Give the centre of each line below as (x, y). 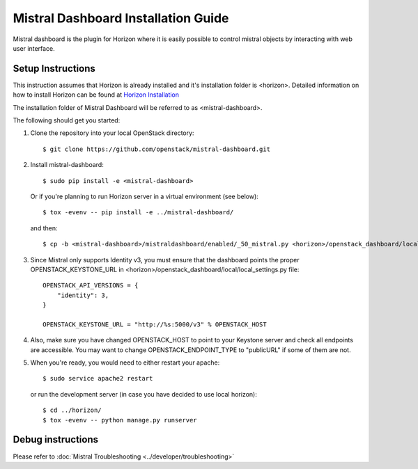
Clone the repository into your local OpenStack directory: (112, 133)
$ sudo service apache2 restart (98, 379)
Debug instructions (56, 439)
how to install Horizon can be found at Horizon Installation (96, 95)
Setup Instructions (54, 69)
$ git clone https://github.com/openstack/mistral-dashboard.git (157, 149)
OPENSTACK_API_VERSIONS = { (91, 286)
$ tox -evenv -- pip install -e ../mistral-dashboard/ (138, 213)
